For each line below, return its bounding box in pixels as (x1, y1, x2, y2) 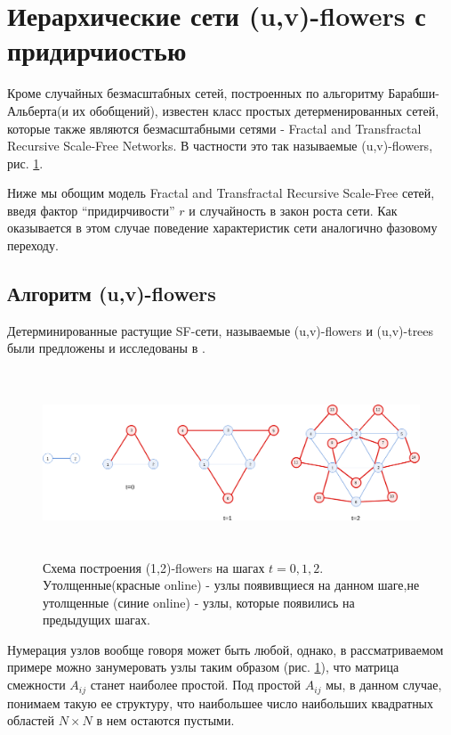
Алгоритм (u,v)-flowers (7, 280, 216, 307)
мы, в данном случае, (326, 675, 442, 694)
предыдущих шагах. (43, 610, 150, 629)
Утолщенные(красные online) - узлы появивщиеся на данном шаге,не (43, 576, 420, 594)
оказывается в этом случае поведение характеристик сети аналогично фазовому (7, 218, 438, 237)
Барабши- (388, 84, 439, 102)
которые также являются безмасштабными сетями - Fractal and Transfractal (7, 118, 422, 137)
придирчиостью (7, 32, 187, 69)
